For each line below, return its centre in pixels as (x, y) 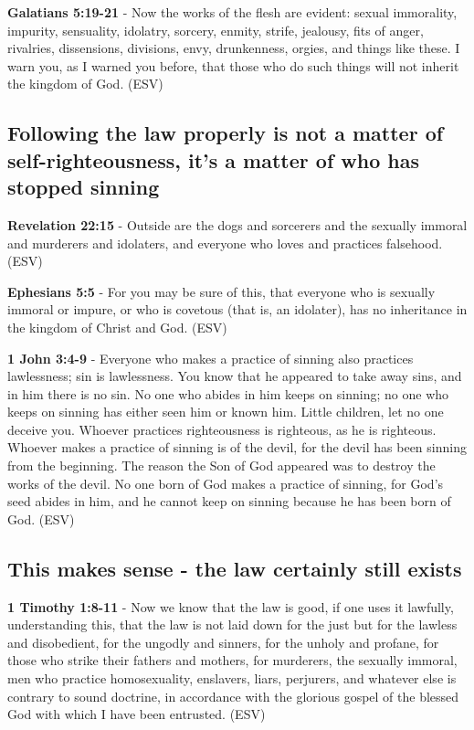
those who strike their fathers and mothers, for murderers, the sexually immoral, (232, 660)
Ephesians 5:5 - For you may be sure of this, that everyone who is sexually (221, 291)
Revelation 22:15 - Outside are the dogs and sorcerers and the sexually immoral (237, 224)
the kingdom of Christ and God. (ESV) (117, 327)
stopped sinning (84, 187)
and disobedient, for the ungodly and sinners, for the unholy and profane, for (223, 642)
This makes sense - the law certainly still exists (235, 568)
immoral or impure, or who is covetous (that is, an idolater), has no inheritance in (237, 309)
